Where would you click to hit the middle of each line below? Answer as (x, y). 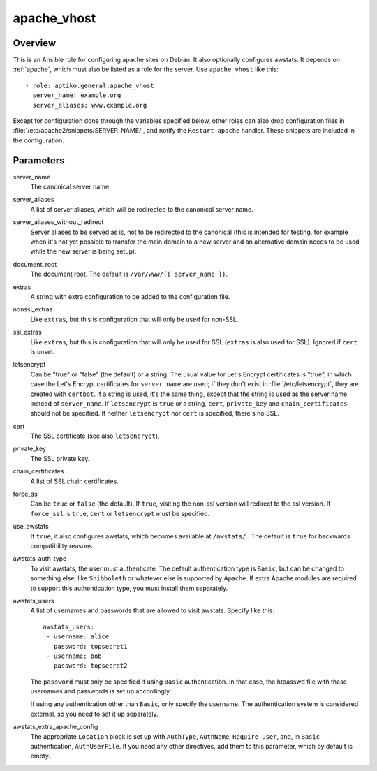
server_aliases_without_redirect (58, 222)
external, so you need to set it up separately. (94, 714)
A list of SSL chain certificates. (74, 481)
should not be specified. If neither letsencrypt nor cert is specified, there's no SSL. (155, 413)
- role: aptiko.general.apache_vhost (90, 85)
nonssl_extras (33, 309)
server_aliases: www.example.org (90, 105)
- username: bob (74, 656)
